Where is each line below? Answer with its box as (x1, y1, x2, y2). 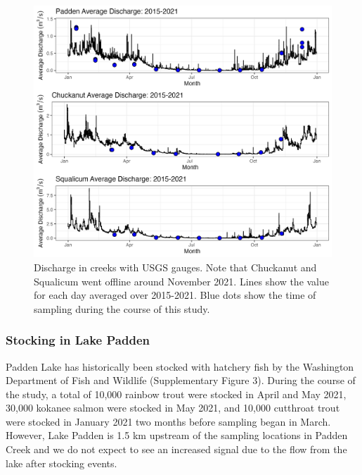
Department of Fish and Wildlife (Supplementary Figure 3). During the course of (6, 373, 356, 388)
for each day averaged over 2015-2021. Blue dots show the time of (34, 288, 316, 302)
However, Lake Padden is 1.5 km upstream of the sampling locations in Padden (6, 428, 348, 443)
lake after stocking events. (6, 455, 117, 470)
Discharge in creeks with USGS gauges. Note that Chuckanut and (34, 259, 317, 274)
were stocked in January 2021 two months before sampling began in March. (6, 414, 331, 428)
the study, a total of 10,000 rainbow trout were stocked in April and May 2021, (6, 386, 347, 401)
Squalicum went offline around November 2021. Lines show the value (34, 273, 330, 288)
